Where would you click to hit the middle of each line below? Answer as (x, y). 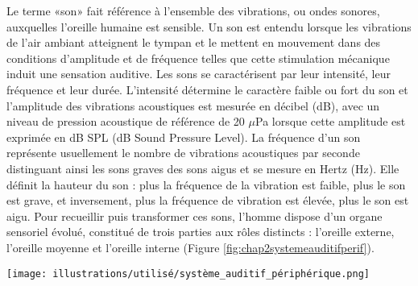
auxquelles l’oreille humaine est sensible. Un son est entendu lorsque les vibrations (209, 26)
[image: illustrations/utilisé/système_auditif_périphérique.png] (188, 274)
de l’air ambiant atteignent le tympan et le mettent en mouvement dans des (194, 42)
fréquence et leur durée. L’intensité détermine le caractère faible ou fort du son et (207, 89)
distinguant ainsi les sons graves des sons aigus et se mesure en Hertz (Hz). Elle (203, 168)
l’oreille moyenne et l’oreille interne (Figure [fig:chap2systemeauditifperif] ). (190, 247)
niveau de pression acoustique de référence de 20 (126, 121)
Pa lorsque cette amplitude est (331, 121)
